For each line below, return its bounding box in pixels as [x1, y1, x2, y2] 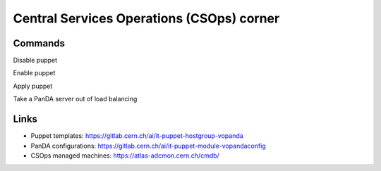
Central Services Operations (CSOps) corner [13, 11, 280, 26]
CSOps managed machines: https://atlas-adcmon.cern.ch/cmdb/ [30, 151, 220, 160]
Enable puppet [13, 69, 56, 77]
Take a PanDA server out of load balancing [13, 95, 138, 103]
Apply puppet [13, 82, 53, 90]
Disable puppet [13, 56, 58, 65]
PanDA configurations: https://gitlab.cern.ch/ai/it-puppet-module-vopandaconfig [30, 141, 266, 150]
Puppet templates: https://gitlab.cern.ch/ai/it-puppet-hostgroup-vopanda [30, 132, 243, 140]
